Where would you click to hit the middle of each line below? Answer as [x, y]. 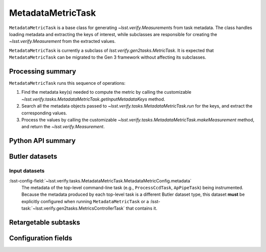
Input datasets [27, 171]
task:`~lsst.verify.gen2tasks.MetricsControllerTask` [73, 208]
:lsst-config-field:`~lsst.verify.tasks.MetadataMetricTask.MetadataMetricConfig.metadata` [100, 180]
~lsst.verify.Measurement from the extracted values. [62, 41]
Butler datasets [33, 157]
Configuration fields [41, 238]
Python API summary [42, 141]
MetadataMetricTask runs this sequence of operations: [67, 83]
